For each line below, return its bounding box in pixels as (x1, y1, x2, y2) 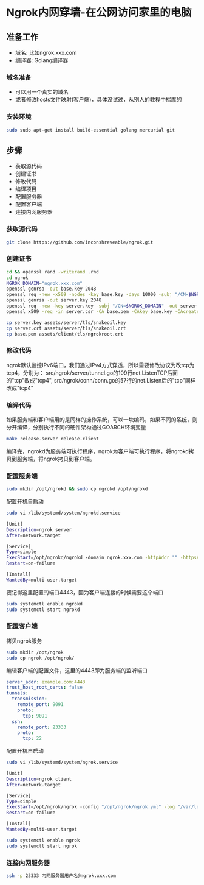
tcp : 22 (22, 735, 42, 742)
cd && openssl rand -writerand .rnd (6, 269, 99, 275)
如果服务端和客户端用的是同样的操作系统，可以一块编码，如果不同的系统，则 (6, 415, 198, 423)
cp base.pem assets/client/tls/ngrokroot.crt (6, 331, 123, 337)
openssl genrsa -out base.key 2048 (6, 286, 97, 292)
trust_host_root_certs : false (6, 685, 83, 691)
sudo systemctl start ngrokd (6, 607, 80, 613)
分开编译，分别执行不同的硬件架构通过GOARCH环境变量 (6, 423, 146, 431)
